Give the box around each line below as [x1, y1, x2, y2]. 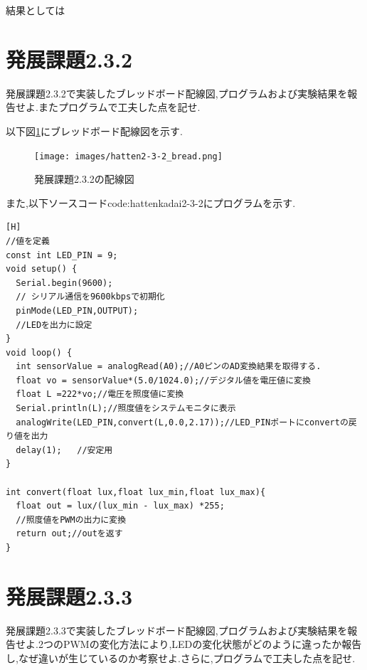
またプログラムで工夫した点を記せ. [38, 100, 201, 115]
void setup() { [6, 264, 78, 275]
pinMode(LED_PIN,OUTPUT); [16, 305, 139, 316]
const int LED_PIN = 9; [6, 250, 118, 260]
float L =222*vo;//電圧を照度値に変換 [16, 389, 184, 400]
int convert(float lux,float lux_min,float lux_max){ [6, 486, 266, 497]
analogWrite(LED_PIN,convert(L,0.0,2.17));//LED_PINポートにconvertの [16, 417, 349, 427]
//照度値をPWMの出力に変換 [16, 514, 127, 525]
